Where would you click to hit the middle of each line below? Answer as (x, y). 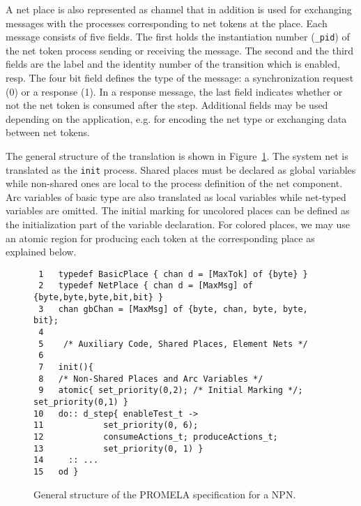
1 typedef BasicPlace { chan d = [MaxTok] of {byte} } (173, 274)
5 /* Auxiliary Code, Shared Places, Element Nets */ (173, 344)
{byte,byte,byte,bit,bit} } (99, 298)
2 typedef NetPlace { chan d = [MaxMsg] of (146, 286)
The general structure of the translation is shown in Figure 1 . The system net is (177, 156)
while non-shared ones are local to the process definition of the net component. (174, 183)
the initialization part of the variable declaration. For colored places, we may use (178, 224)
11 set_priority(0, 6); (116, 425)
